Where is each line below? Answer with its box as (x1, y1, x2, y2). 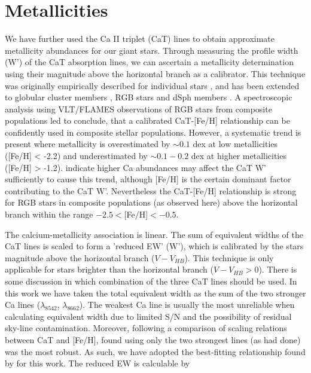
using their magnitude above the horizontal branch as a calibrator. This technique (5, 67, 306, 80)
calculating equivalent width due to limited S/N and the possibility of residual (5, 310, 292, 322)
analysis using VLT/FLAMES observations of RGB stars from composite (5, 102, 272, 115)
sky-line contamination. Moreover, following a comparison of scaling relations (5, 322, 287, 334)
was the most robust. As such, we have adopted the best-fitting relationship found (5, 345, 306, 357)
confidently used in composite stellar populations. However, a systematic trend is (5, 126, 301, 138)
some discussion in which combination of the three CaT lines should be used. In (5, 275, 297, 287)
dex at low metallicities (193, 137, 278, 150)
